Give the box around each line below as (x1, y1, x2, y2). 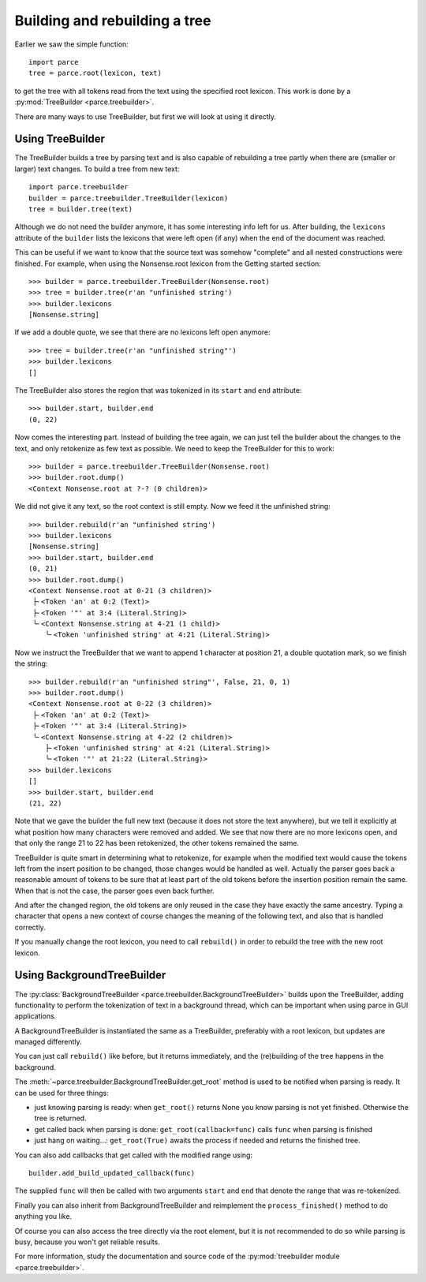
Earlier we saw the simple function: (14, 39, 129, 49)
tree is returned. (34, 1113, 87, 1123)
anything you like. (14, 1212, 73, 1221)
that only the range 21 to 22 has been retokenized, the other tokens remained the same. (14, 839, 300, 848)
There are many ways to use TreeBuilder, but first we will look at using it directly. (14, 111, 276, 121)
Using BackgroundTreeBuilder (14, 969, 166, 982)
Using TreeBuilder (14, 133, 106, 146)
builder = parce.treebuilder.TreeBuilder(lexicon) (28, 193, 229, 203)
